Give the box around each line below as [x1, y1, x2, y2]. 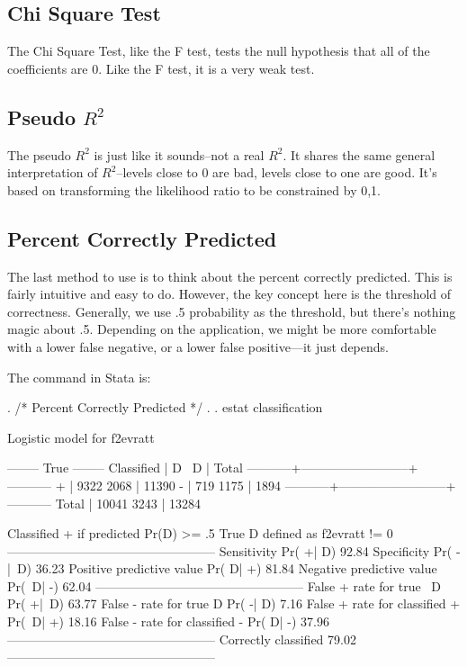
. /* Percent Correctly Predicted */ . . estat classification [7, 398, 323, 417]
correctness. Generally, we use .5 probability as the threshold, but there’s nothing [7, 301, 456, 320]
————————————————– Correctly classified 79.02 [7, 629, 356, 648]
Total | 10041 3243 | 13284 [55, 493, 202, 512]
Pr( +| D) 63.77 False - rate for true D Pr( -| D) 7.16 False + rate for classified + [7, 594, 461, 613]
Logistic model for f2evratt [7, 427, 155, 446]
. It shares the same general [283, 145, 436, 164]
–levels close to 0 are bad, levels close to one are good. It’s [116, 163, 437, 182]
